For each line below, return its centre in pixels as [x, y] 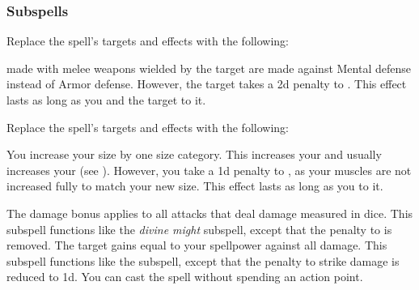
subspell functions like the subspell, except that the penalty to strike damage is [203, 260]
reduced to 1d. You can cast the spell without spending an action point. [185, 277]
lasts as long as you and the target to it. [106, 100]
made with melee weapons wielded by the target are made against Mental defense [209, 68]
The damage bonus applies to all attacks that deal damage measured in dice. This [210, 213]
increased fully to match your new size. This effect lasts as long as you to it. [195, 186]
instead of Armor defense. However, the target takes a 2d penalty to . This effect [207, 84]
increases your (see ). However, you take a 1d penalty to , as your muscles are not [209, 170]
